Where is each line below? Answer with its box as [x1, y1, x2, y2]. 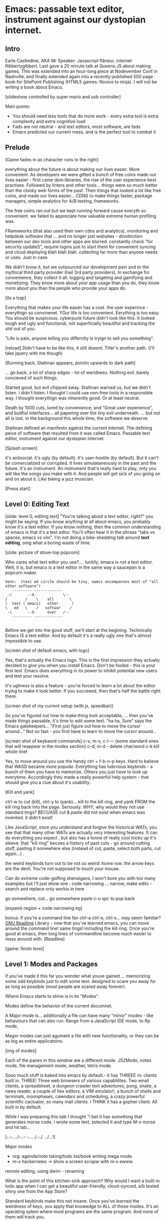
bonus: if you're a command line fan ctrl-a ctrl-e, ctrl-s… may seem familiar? [5, 915, 161, 921]
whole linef [5, 748, 28, 754]
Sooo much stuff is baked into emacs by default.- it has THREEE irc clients [5, 1072, 157, 1079]
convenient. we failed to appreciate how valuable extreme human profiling [5, 213, 157, 219]
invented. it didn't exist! [5, 814, 53, 820]
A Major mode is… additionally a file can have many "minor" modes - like [5, 1012, 154, 1019]
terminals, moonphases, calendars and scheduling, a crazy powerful [5, 1094, 145, 1099]
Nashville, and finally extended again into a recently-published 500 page [5, 74, 154, 79]
